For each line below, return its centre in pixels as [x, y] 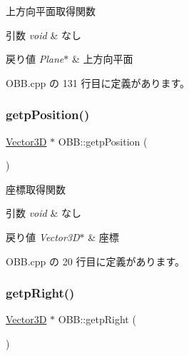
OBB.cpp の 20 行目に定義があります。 [95, 261]
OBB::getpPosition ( [103, 141]
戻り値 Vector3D [43, 237]
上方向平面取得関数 [51, 11]
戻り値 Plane [35, 59]
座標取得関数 [36, 189]
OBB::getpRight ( [97, 319]
